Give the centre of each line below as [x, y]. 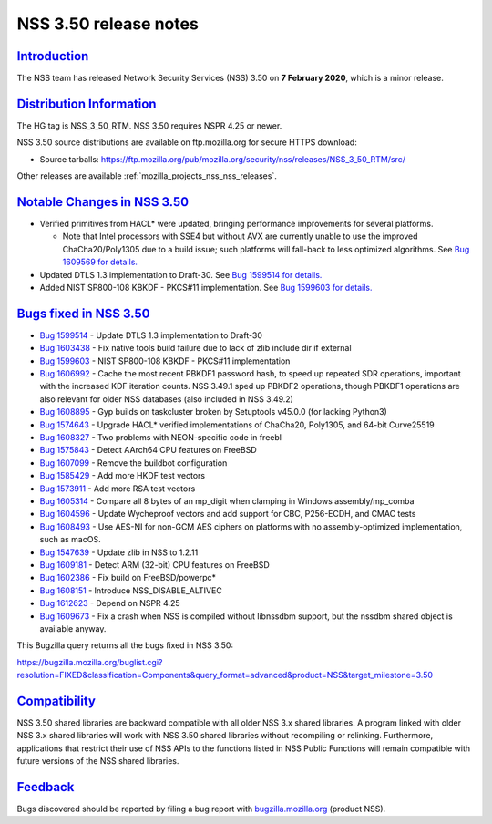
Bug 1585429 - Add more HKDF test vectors [122, 476]
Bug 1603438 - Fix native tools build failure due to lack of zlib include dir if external [195, 348]
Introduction [53, 56]
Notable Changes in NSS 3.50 [103, 202]
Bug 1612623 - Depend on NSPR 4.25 [110, 603]
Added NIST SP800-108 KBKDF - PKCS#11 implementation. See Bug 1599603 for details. [206, 288]
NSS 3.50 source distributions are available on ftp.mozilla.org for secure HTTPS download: [187, 142]
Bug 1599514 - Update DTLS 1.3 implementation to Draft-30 [151, 335]
